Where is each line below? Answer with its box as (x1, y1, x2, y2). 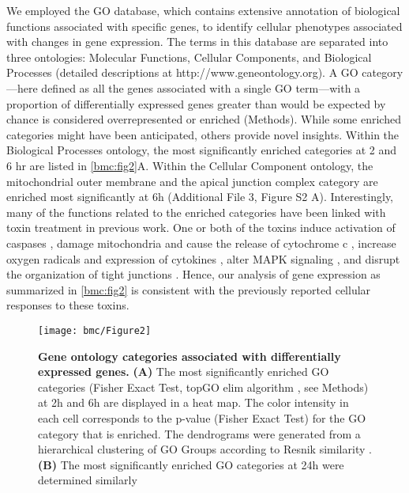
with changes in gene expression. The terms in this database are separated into (6, 33, 388, 50)
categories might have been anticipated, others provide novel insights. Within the (6, 126, 400, 142)
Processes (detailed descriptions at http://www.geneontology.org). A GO (6, 64, 358, 81)
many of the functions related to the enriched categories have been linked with (6, 203, 386, 220)
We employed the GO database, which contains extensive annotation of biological (6, 2, 400, 18)
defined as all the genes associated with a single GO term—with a (41, 79, 361, 96)
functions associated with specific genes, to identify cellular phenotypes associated (6, 17, 403, 34)
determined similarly (38, 472, 137, 488)
